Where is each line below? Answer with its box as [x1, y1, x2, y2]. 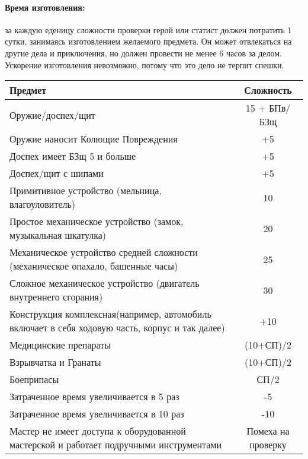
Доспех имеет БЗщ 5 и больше [9, 149, 136, 163]
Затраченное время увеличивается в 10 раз [9, 407, 184, 421]
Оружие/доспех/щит [9, 107, 95, 122]
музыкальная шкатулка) [9, 228, 107, 242]
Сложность [244, 83, 292, 97]
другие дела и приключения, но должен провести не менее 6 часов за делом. [5, 46, 282, 59]
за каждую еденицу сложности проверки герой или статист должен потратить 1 [5, 23, 292, 36]
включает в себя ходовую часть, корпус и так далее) [9, 321, 225, 335]
